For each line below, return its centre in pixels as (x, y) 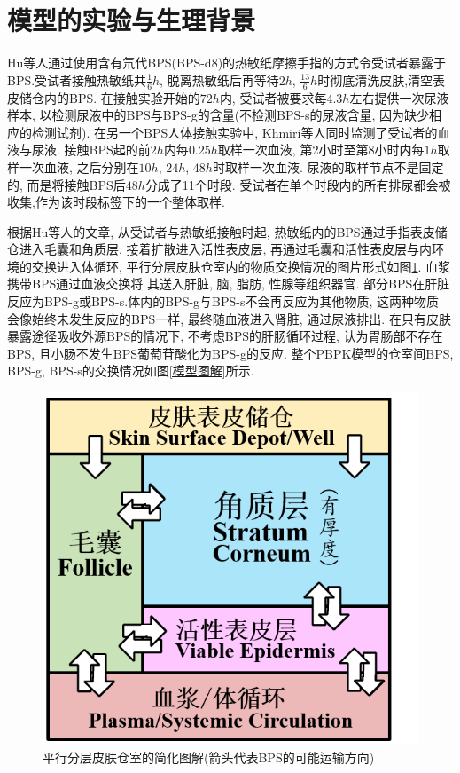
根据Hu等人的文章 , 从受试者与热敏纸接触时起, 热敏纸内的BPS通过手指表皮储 (227, 231)
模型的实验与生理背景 (132, 20)
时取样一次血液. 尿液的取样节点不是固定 (328, 166)
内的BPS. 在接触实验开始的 (122, 97)
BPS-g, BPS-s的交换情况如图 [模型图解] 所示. (131, 371)
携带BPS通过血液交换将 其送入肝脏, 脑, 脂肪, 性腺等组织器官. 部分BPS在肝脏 (229, 284)
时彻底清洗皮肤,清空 (375, 79)
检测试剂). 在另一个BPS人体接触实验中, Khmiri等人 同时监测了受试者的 (234, 132)
